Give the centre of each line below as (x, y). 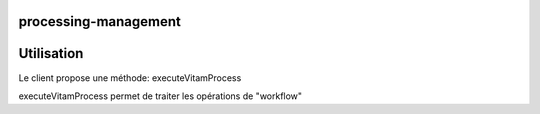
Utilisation (51, 53)
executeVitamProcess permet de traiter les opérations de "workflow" (160, 96)
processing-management (100, 21)
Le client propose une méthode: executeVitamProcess (130, 77)
